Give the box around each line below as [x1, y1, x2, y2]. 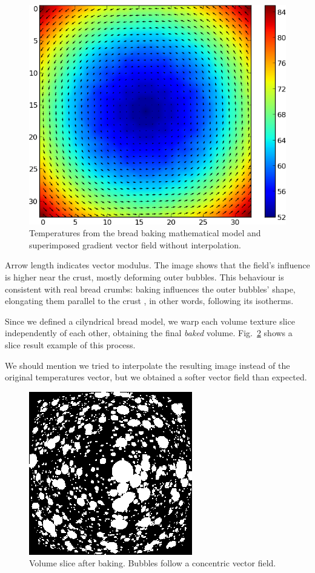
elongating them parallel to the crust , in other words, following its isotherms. [5, 294, 294, 307]
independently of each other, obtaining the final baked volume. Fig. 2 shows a [5, 326, 293, 339]
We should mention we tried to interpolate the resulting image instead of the [5, 359, 290, 371]
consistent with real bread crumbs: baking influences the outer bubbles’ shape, [5, 282, 296, 295]
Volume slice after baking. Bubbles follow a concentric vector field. [29, 557, 276, 569]
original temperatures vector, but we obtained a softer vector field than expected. [5, 371, 307, 383]
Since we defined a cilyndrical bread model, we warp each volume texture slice [5, 314, 295, 327]
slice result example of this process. [5, 339, 136, 351]
